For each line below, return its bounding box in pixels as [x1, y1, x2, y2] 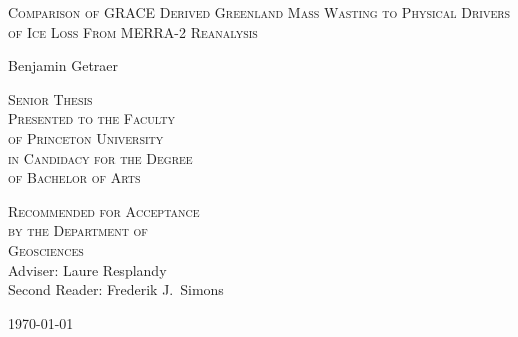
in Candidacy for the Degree [8, 147, 193, 168]
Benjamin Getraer [8, 55, 119, 76]
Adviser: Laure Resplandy [8, 259, 167, 280]
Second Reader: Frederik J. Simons [8, 279, 224, 300]
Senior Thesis [8, 88, 93, 109]
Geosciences [8, 239, 84, 260]
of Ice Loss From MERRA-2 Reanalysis [8, 21, 258, 42]
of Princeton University [8, 127, 164, 148]
